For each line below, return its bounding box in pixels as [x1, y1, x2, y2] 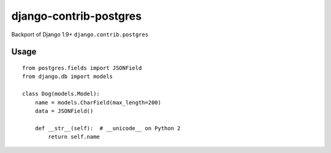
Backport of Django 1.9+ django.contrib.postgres [11, 31, 149, 38]
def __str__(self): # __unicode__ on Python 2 [34, 125, 181, 131]
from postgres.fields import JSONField [22, 65, 142, 71]
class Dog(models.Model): [22, 90, 101, 98]
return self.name [48, 133, 101, 141]
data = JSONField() [34, 108, 94, 114]
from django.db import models [22, 73, 113, 80]
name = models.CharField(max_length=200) [34, 99, 162, 106]
